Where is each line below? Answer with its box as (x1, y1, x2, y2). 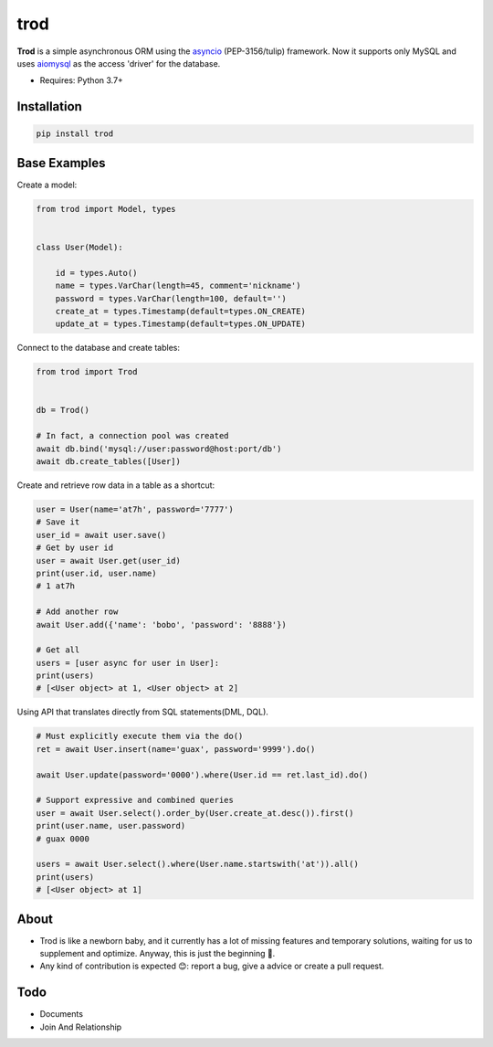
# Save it (36, 517, 80, 527)
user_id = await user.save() (36, 530, 167, 540)
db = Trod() (36, 405, 90, 416)
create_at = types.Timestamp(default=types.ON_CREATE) (55, 306, 306, 316)
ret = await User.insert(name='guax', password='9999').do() (36, 744, 316, 754)
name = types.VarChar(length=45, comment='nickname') (55, 280, 301, 291)
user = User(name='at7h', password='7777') (36, 504, 235, 514)
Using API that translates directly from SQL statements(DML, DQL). (16, 706, 269, 717)
